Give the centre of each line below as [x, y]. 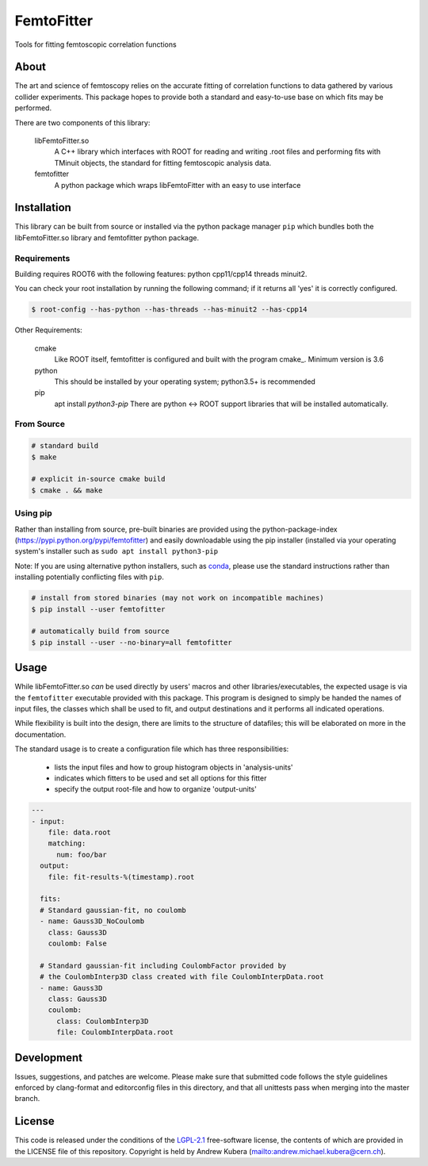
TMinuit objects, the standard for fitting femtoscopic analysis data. [163, 163]
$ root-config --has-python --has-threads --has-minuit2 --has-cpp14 [169, 310]
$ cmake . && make [67, 490]
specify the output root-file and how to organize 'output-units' [155, 789]
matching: [67, 844]
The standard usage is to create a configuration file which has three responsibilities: [152, 749]
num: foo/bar [82, 854]
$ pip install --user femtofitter [98, 609]
